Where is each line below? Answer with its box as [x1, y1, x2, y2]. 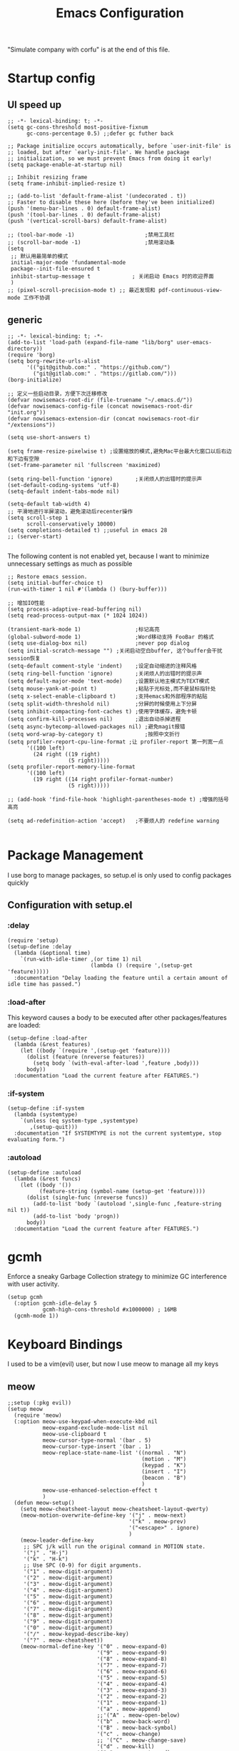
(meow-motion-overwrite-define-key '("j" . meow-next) [20, 1512, 187, 1519]
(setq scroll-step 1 [7, 514, 69, 521]
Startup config [7, 70, 96, 86]
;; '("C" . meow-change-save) [96, 1737, 187, 1744]
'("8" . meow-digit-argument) [23, 1612, 113, 1619]
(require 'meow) [14, 1412, 62, 1419]
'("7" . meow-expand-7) [96, 1662, 168, 1669]
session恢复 [7, 655, 41, 662]
